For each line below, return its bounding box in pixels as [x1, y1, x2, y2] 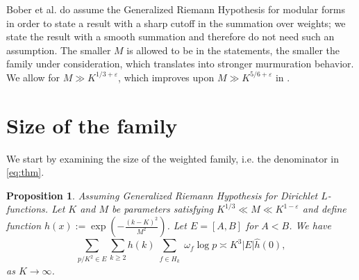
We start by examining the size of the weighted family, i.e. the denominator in [6, 151, 339, 165]
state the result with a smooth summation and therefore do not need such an [6, 29, 335, 44]
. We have [289, 218, 331, 233]
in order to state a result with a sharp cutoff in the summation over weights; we [6, 15, 346, 30]
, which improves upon [118, 69, 215, 84]
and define [302, 201, 347, 216]
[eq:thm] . [6, 165, 44, 179]
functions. [6, 201, 49, 216]
